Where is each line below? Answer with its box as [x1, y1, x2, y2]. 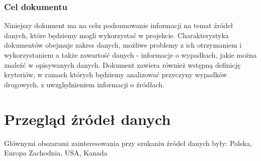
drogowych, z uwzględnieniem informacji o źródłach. [4, 79, 165, 89]
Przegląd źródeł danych [4, 108, 171, 129]
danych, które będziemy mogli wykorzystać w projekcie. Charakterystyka [4, 30, 229, 40]
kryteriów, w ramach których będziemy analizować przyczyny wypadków [4, 69, 227, 80]
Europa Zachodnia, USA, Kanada [4, 147, 108, 158]
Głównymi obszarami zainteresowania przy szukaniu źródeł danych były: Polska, [4, 137, 252, 148]
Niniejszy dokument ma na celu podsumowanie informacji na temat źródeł [4, 20, 233, 31]
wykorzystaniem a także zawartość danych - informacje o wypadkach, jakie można [4, 50, 257, 60]
